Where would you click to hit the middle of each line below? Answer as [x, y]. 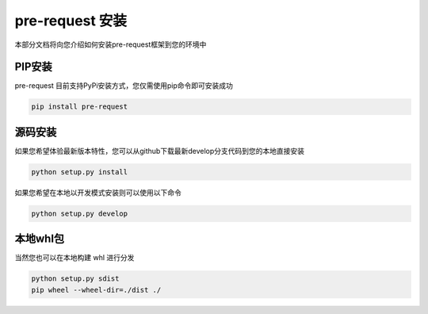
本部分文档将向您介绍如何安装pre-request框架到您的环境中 [111, 44]
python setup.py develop [80, 213]
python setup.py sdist [75, 279]
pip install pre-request [80, 107]
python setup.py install [80, 172]
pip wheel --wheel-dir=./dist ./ [96, 290]
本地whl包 [40, 239]
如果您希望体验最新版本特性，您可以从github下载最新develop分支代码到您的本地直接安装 [160, 151]
